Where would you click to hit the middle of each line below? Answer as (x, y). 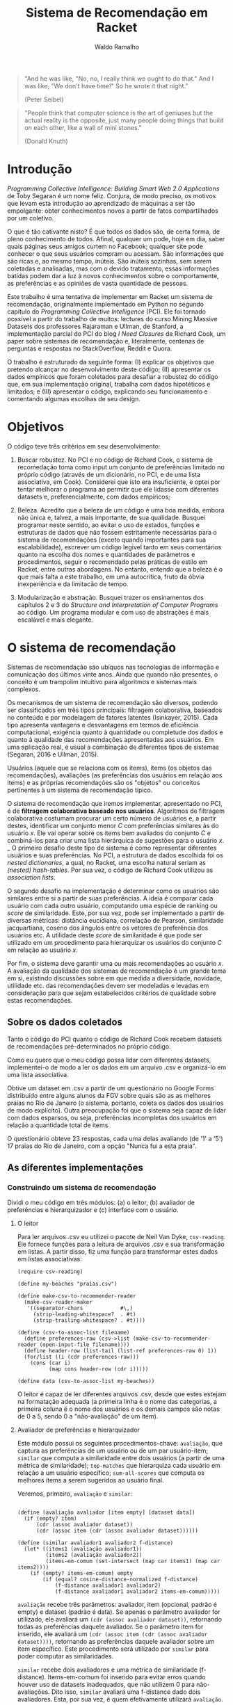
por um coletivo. (31, 218)
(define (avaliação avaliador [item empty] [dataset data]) (106, 1513)
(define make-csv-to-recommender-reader (77, 1296)
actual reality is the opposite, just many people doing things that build (124, 120)
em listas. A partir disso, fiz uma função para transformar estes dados (118, 1252)
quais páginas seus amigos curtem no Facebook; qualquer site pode (105, 246)
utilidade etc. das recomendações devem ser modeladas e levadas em (108, 985)
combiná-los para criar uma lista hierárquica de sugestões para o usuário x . (116, 840)
